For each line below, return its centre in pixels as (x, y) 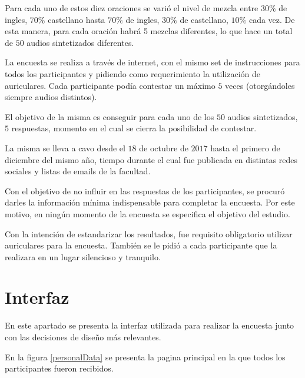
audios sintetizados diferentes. (80, 42)
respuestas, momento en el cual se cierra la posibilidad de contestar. (134, 128)
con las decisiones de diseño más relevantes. (83, 337)
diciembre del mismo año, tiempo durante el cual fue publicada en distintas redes (151, 159)
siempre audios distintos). (51, 97)
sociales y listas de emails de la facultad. (78, 171)
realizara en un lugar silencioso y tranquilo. (83, 256)
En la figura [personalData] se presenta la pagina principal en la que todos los (145, 357)
